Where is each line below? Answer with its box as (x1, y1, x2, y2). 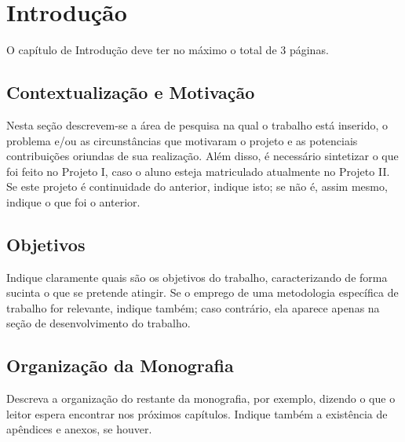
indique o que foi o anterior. (6, 193, 140, 210)
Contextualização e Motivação (6, 80, 255, 104)
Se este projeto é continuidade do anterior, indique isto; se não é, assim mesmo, (6, 178, 388, 195)
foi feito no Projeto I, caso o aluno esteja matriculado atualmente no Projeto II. (6, 163, 390, 179)
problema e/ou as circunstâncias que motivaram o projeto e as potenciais (6, 132, 358, 148)
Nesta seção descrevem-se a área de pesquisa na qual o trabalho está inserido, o (6, 116, 389, 133)
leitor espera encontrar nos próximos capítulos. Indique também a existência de (6, 405, 388, 422)
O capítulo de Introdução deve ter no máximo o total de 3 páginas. (6, 42, 329, 58)
